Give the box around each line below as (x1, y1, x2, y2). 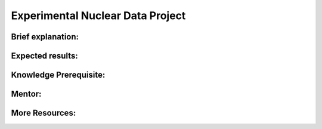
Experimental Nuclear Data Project (11, 9, 186, 22)
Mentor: (11, 89, 42, 99)
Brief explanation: (11, 32, 79, 42)
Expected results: (11, 51, 78, 61)
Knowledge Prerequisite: (11, 70, 106, 80)
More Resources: (11, 108, 76, 118)
